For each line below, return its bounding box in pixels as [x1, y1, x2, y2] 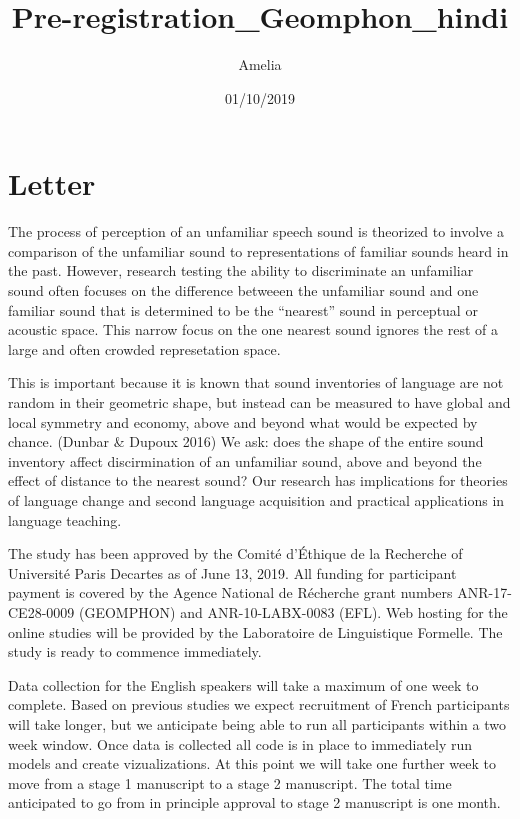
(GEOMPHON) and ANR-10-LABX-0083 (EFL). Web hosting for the [78, 601, 508, 622]
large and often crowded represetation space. [8, 338, 281, 359]
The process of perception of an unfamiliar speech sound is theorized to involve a [8, 221, 504, 242]
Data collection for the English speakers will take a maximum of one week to [8, 674, 479, 695]
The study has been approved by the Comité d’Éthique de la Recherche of [8, 543, 463, 564]
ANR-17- [457, 582, 512, 603]
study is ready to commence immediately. [8, 641, 262, 662]
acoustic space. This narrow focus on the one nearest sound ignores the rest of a [8, 319, 498, 340]
